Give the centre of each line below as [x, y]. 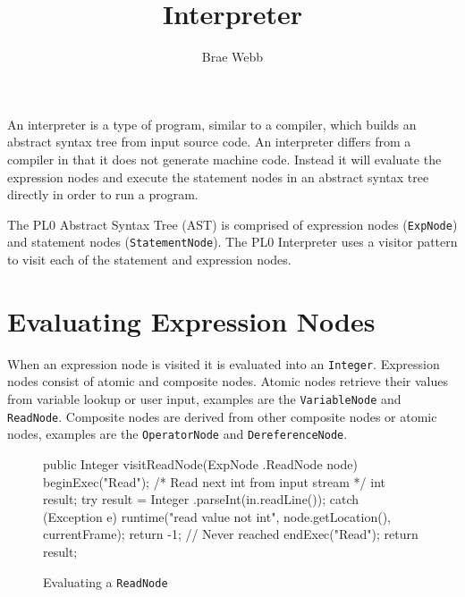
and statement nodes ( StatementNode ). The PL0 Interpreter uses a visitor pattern [232, 242]
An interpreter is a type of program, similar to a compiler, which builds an [212, 124]
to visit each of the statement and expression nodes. [149, 259]
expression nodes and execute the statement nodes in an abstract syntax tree [218, 177]
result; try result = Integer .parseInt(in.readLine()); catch [201, 499]
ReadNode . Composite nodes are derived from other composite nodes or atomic [222, 416]
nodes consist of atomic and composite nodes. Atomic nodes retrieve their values [228, 381]
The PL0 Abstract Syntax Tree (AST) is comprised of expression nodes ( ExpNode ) [232, 224]
